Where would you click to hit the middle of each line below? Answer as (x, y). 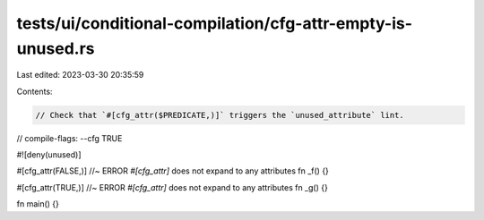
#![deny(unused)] (49, 155)
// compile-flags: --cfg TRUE (69, 138)
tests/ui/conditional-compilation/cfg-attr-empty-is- (214, 23)
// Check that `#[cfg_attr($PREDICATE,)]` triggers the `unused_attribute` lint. (220, 115)
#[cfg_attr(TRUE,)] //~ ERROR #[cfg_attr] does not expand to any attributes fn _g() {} (173, 187)
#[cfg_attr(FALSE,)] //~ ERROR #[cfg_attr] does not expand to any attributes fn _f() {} (173, 171)
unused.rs (56, 48)
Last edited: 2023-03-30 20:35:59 (80, 75)
